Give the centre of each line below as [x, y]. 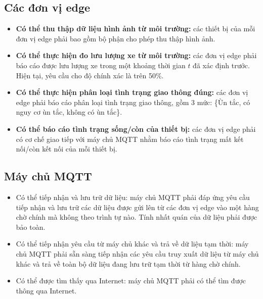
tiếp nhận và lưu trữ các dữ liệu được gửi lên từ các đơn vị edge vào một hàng [137, 207]
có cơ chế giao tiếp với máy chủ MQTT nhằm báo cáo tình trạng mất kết [130, 139]
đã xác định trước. [221, 65]
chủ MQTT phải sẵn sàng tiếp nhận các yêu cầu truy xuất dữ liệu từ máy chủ [137, 253]
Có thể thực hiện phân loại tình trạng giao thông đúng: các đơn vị [132, 92]
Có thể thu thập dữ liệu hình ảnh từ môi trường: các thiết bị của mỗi [136, 29]
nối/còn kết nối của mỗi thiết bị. [67, 149]
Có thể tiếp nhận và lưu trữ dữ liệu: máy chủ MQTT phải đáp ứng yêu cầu [133, 197]
